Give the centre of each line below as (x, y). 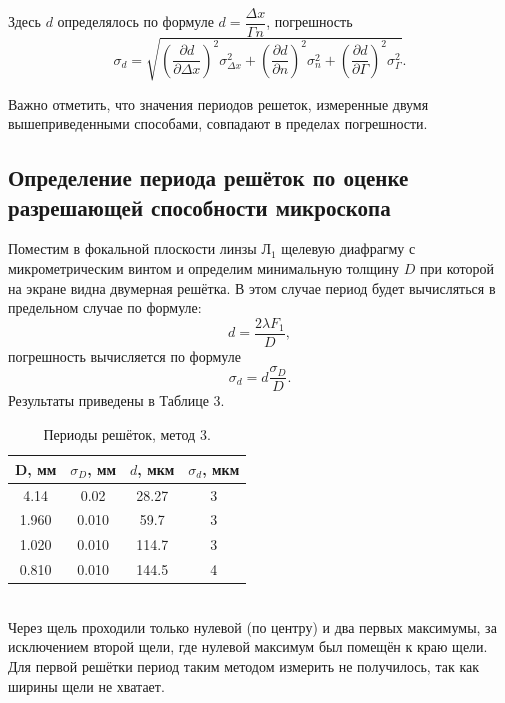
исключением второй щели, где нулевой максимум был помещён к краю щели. (248, 646)
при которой (457, 267)
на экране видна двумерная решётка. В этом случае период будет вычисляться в (252, 287)
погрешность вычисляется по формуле (124, 355)
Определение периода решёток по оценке (208, 177)
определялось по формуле (135, 21)
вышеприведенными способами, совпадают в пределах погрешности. (218, 123)
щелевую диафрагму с (348, 248)
